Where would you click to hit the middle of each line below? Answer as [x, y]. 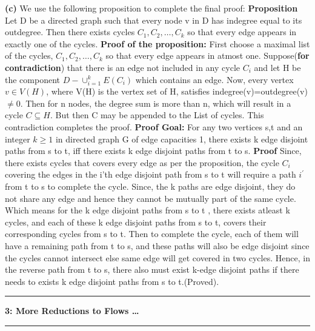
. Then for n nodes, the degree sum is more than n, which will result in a [156, 103]
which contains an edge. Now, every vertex [214, 79]
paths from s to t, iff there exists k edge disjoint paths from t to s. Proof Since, [153, 151]
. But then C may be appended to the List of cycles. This [157, 115]
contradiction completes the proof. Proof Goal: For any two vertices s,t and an [154, 127]
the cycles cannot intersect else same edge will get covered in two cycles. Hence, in [157, 257]
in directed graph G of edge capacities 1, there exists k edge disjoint [182, 139]
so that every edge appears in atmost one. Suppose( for [207, 55]
